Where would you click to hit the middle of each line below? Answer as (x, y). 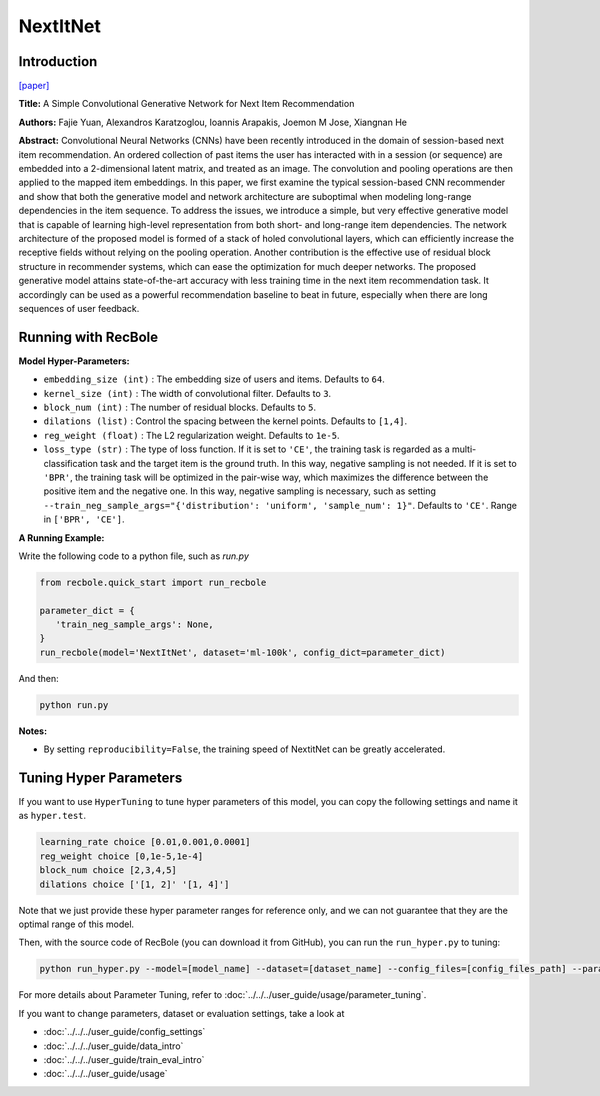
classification (71, 463)
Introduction (58, 61)
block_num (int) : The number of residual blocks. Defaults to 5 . (180, 407)
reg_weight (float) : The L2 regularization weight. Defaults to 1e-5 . (191, 435)
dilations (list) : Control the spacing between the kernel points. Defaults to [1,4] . (225, 421)
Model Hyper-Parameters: (74, 361)
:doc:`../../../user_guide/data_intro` (113, 1046)
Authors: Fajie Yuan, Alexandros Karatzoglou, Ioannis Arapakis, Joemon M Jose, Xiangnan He (213, 122)
